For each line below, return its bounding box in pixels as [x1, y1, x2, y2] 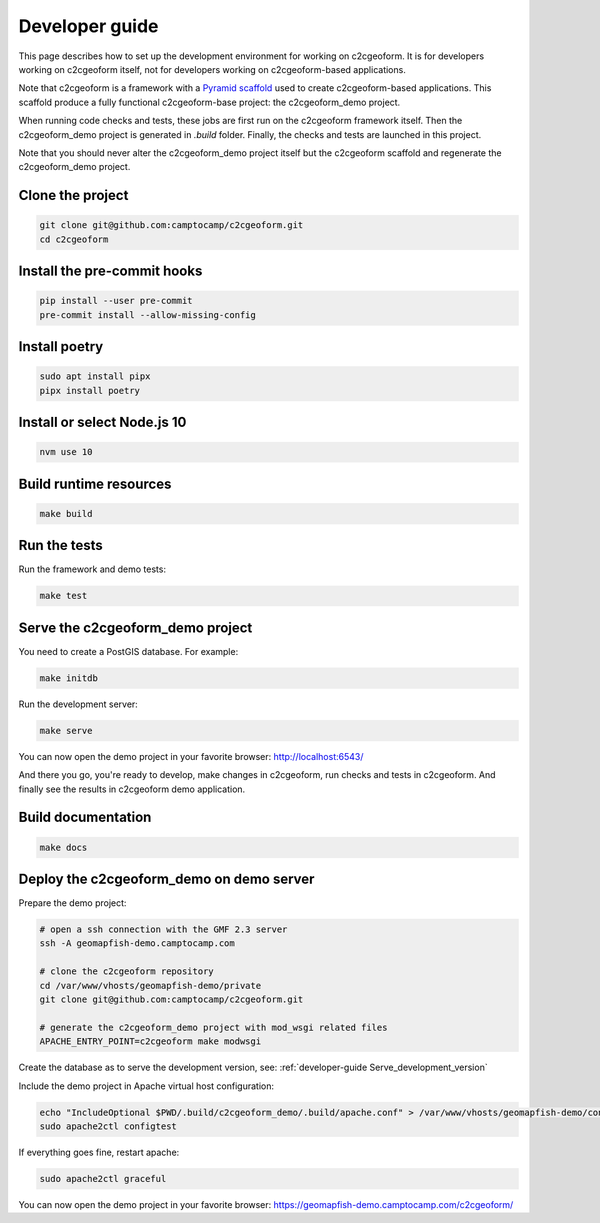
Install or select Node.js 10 [18, 414, 187, 431]
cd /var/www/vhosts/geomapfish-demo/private [39, 980, 262, 991]
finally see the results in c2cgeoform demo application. [18, 783, 246, 795]
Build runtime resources [18, 475, 172, 492]
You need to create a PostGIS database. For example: [18, 645, 239, 657]
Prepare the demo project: [18, 897, 127, 909]
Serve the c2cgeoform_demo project [18, 619, 253, 636]
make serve [39, 725, 93, 736]
